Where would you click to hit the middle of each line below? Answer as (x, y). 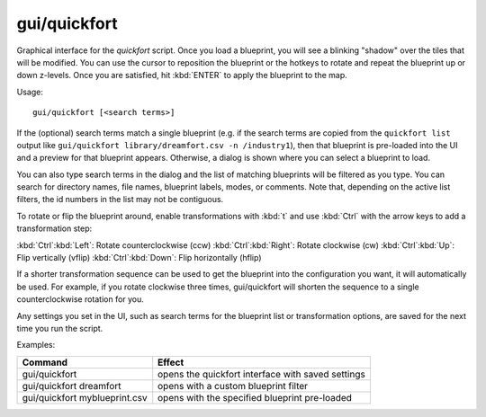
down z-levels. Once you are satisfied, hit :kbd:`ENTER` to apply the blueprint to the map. (182, 75)
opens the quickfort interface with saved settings (262, 374)
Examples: (36, 345)
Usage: (30, 92)
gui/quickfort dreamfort (72, 386)
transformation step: (54, 228)
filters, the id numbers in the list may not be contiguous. (120, 200)
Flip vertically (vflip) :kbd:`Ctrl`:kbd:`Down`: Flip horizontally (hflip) (139, 258)
